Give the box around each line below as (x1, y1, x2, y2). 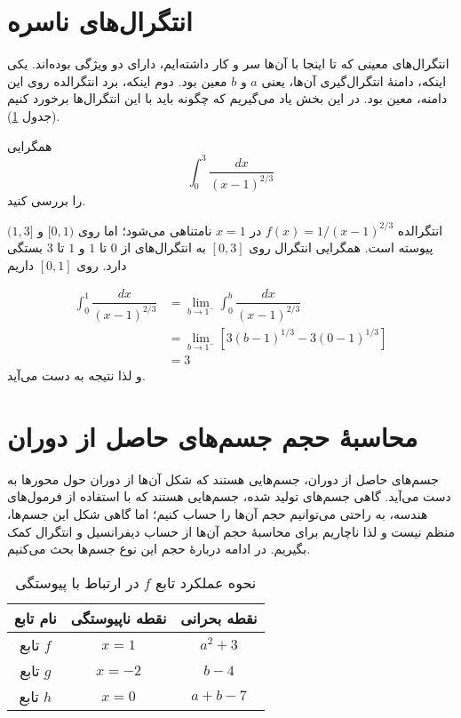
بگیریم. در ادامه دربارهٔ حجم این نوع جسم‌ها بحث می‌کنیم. (7, 539, 311, 558)
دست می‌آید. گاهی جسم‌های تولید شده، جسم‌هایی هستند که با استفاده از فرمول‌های (7, 487, 451, 506)
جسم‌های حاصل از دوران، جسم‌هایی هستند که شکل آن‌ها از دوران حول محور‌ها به (7, 469, 439, 488)
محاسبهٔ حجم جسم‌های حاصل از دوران (7, 418, 418, 454)
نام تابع (14, 607, 57, 628)
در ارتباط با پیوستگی (15, 571, 139, 593)
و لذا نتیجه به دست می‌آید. (7, 366, 146, 385)
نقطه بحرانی (180, 607, 258, 628)
